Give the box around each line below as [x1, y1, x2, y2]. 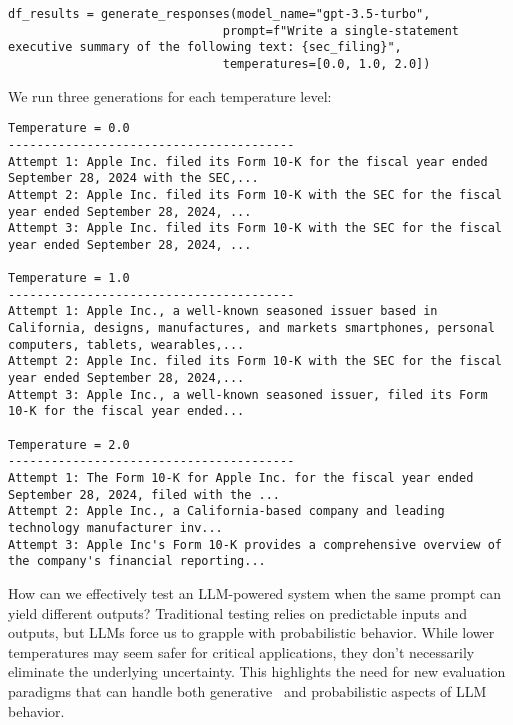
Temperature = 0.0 [8, 121, 130, 136]
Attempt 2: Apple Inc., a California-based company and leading [8, 504, 445, 519]
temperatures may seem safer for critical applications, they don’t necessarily [8, 641, 475, 662]
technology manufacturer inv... [8, 520, 223, 535]
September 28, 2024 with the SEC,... [8, 171, 259, 186]
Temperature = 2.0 [8, 437, 130, 452]
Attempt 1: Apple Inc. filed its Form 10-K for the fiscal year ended [8, 154, 488, 169]
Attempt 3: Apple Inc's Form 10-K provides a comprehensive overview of [8, 537, 502, 552]
